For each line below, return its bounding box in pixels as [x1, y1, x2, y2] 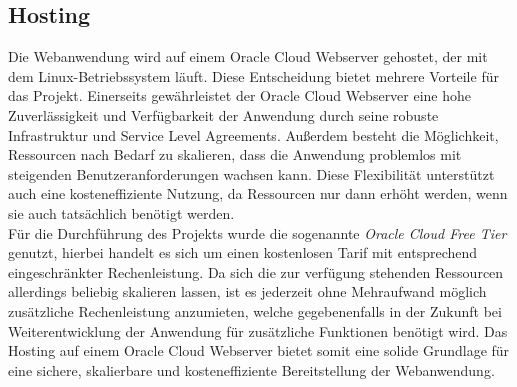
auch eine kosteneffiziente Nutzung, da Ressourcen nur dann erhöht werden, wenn [8, 183, 508, 204]
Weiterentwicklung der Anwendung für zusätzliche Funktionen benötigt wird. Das [8, 320, 508, 341]
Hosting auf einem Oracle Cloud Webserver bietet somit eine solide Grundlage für [8, 340, 510, 361]
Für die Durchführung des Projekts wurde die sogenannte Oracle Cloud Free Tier [8, 222, 507, 243]
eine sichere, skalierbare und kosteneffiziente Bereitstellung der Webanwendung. [8, 359, 495, 380]
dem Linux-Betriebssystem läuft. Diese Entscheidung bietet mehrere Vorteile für [8, 65, 499, 86]
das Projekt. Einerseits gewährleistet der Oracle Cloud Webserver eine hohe [8, 85, 472, 106]
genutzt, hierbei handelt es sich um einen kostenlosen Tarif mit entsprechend [8, 242, 478, 263]
